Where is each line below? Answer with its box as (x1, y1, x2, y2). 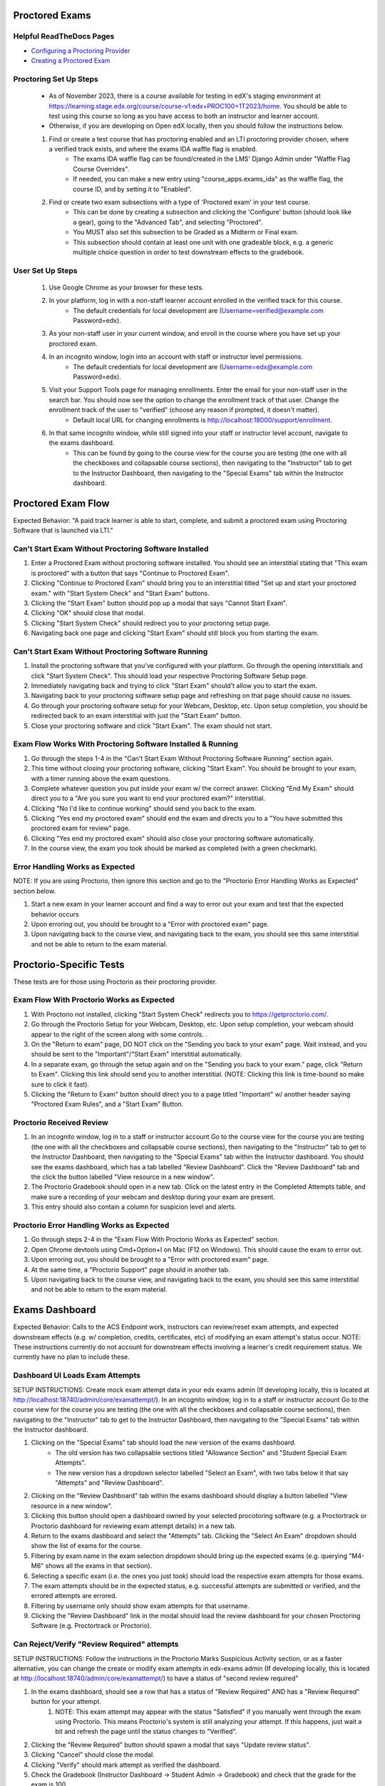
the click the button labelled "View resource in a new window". (31, 1172, 215, 1182)
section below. (13, 887, 56, 895)
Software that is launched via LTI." (13, 526, 113, 535)
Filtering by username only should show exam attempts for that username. (31, 1601, 250, 1610)
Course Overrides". (73, 164, 130, 173)
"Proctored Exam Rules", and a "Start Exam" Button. (31, 1100, 184, 1109)
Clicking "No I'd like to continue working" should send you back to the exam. (31, 804, 257, 812)
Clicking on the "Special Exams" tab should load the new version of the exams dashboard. (31, 1438, 296, 1447)
